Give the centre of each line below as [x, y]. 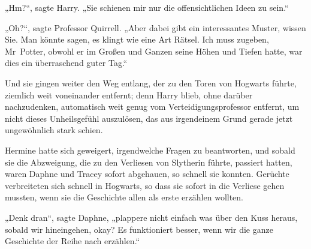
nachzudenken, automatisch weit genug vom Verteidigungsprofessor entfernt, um [152, 106]
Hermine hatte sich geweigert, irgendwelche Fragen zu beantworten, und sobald [150, 150]
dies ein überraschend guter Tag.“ [66, 63]
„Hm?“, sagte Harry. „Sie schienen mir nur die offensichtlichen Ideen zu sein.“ [147, 7]
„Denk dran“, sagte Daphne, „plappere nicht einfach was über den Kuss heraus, [151, 217]
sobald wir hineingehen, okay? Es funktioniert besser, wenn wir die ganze [139, 229]
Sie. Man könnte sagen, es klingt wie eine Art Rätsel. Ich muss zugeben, [137, 39]
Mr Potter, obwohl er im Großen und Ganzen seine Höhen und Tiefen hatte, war [154, 51]
